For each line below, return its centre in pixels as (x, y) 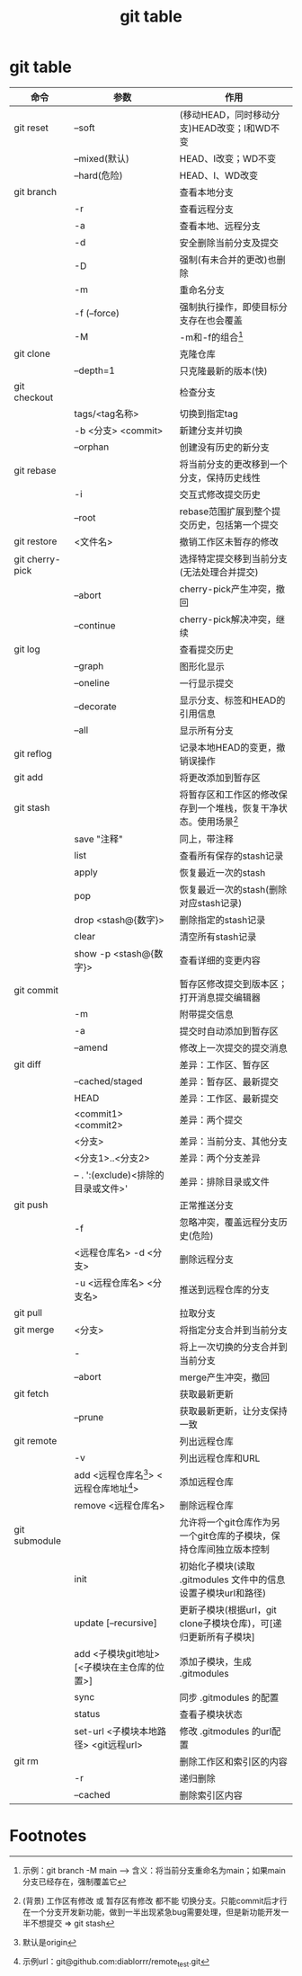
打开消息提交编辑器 (220, 997)
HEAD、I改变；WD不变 (228, 158)
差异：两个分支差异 (220, 1158)
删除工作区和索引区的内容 (233, 1762)
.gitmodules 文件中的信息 (232, 1580)
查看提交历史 (206, 650)
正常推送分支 (206, 1205)
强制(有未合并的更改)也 (228, 260)
